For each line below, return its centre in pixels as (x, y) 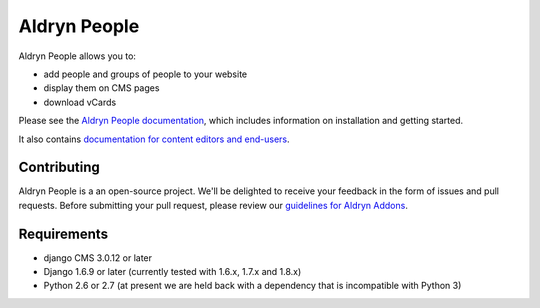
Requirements (63, 233)
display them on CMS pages (101, 88)
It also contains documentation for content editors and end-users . (154, 139)
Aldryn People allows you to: (77, 56)
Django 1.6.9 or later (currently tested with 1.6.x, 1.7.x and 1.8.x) (172, 272)
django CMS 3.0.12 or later (98, 257)
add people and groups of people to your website (145, 74)
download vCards (80, 102)
